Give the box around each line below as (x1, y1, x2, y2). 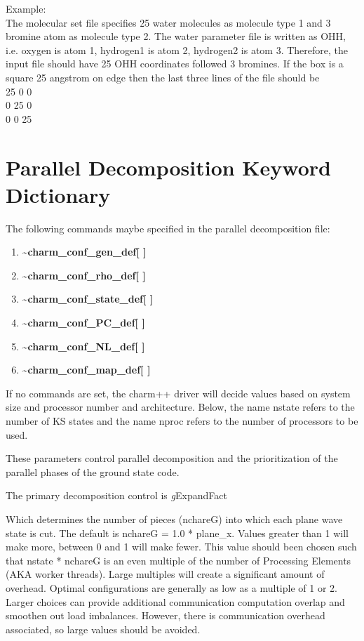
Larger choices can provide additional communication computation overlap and (6, 594, 345, 609)
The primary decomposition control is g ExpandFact (6, 488, 227, 503)
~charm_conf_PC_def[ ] (22, 315, 145, 330)
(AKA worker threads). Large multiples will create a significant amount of (6, 567, 325, 581)
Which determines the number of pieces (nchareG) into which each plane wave (6, 511, 343, 526)
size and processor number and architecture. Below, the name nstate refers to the (6, 399, 355, 414)
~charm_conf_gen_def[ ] (22, 244, 147, 259)
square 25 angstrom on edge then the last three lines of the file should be (6, 70, 320, 84)
